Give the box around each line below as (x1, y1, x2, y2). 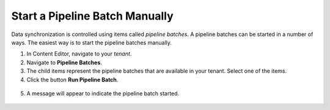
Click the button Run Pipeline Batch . (26, 76, 119, 83)
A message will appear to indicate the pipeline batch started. (26, 89, 180, 97)
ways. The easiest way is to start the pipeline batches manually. (11, 38, 172, 46)
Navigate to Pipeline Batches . (26, 59, 102, 66)
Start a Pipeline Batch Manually (11, 9, 174, 23)
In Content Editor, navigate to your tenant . (26, 50, 132, 57)
